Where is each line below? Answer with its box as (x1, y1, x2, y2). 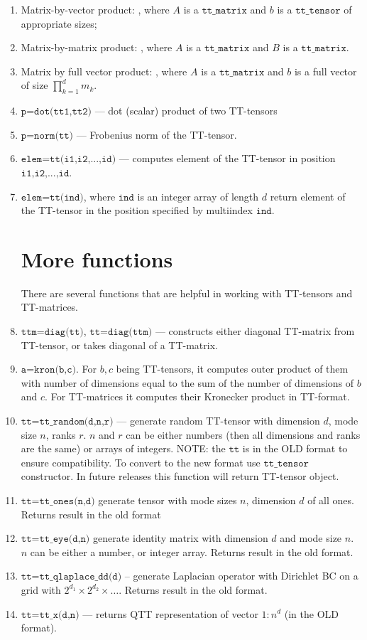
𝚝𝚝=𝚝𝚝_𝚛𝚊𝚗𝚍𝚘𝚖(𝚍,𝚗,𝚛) (21, 417, 114, 427)
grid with (21, 582, 61, 597)
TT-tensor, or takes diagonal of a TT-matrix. (21, 337, 218, 352)
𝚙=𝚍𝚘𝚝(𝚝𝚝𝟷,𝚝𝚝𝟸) (21, 107, 92, 117)
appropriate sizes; (21, 16, 97, 31)
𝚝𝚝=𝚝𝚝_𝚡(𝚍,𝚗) (21, 609, 80, 620)
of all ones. (307, 492, 354, 507)
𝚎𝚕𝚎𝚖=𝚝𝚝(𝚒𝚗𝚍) (21, 192, 84, 203)
